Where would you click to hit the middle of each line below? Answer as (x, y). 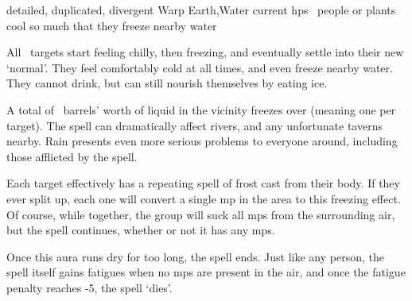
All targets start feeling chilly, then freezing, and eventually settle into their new (205, 52)
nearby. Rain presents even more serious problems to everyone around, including (202, 141)
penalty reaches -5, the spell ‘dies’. (89, 287)
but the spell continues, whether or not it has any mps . (141, 230)
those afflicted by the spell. (72, 156)
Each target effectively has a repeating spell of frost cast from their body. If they (203, 183)
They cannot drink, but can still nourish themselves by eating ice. (167, 83)
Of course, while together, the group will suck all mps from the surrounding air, (201, 214)
